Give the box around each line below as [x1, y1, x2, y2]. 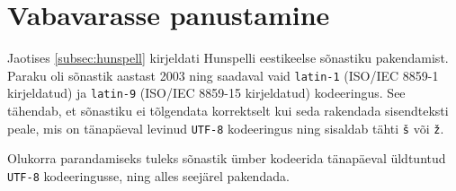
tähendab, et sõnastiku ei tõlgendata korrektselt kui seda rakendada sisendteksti [7, 101, 449, 120]
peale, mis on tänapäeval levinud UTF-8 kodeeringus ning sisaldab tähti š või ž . [7, 118, 444, 137]
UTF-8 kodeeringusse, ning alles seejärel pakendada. [7, 166, 290, 185]
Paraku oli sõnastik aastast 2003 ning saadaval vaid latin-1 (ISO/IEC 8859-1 [7, 65, 439, 84]
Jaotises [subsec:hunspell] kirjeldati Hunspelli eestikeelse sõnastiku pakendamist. [7, 48, 449, 67]
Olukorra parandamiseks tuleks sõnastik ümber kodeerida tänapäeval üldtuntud [7, 149, 446, 168]
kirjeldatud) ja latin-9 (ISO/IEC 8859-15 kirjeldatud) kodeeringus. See [7, 83, 406, 102]
